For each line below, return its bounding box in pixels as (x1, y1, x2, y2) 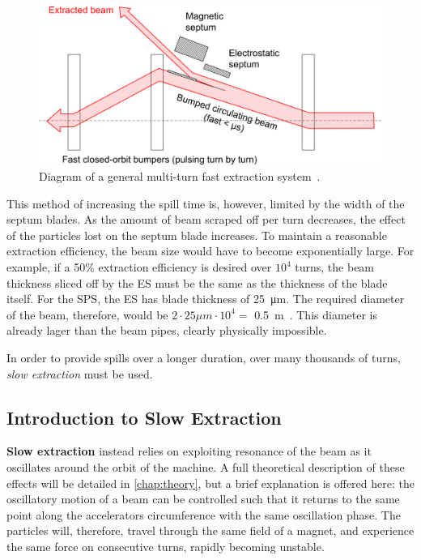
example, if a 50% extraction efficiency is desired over (6, 259, 272, 275)
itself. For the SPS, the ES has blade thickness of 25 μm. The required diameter (6, 290, 405, 307)
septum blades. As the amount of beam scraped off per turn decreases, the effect (6, 211, 406, 228)
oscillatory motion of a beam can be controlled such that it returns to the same (6, 490, 400, 507)
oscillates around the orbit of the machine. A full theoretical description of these (6, 458, 405, 475)
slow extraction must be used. (6, 365, 153, 382)
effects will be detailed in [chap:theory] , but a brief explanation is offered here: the (6, 474, 415, 491)
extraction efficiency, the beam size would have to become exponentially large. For (6, 242, 415, 259)
